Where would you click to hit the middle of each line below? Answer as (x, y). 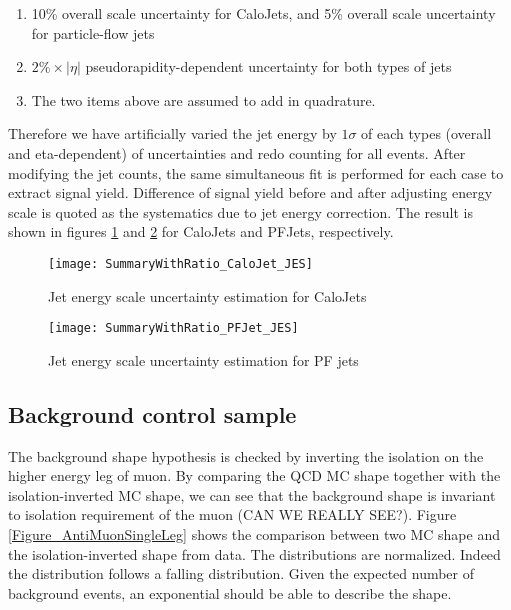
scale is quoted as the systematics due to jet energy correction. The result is (241, 211)
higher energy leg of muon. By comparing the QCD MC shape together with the (254, 475)
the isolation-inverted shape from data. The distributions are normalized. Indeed (254, 553)
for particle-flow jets (93, 32)
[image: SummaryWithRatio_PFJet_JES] (173, 328)
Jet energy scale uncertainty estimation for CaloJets (207, 295)
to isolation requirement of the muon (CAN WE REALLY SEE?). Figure (232, 514)
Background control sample (152, 413)
